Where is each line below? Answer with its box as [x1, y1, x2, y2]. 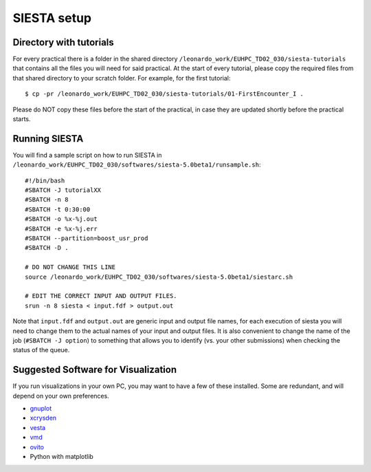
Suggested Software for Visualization [12, 364, 177, 376]
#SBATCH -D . [25, 244, 69, 252]
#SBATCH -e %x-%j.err [25, 224, 98, 233]
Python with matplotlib [30, 452, 94, 460]
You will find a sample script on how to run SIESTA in [12, 151, 162, 159]
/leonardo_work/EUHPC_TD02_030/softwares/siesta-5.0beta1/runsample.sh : [12, 160, 261, 169]
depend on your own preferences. [12, 391, 109, 400]
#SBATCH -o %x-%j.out [25, 215, 98, 223]
